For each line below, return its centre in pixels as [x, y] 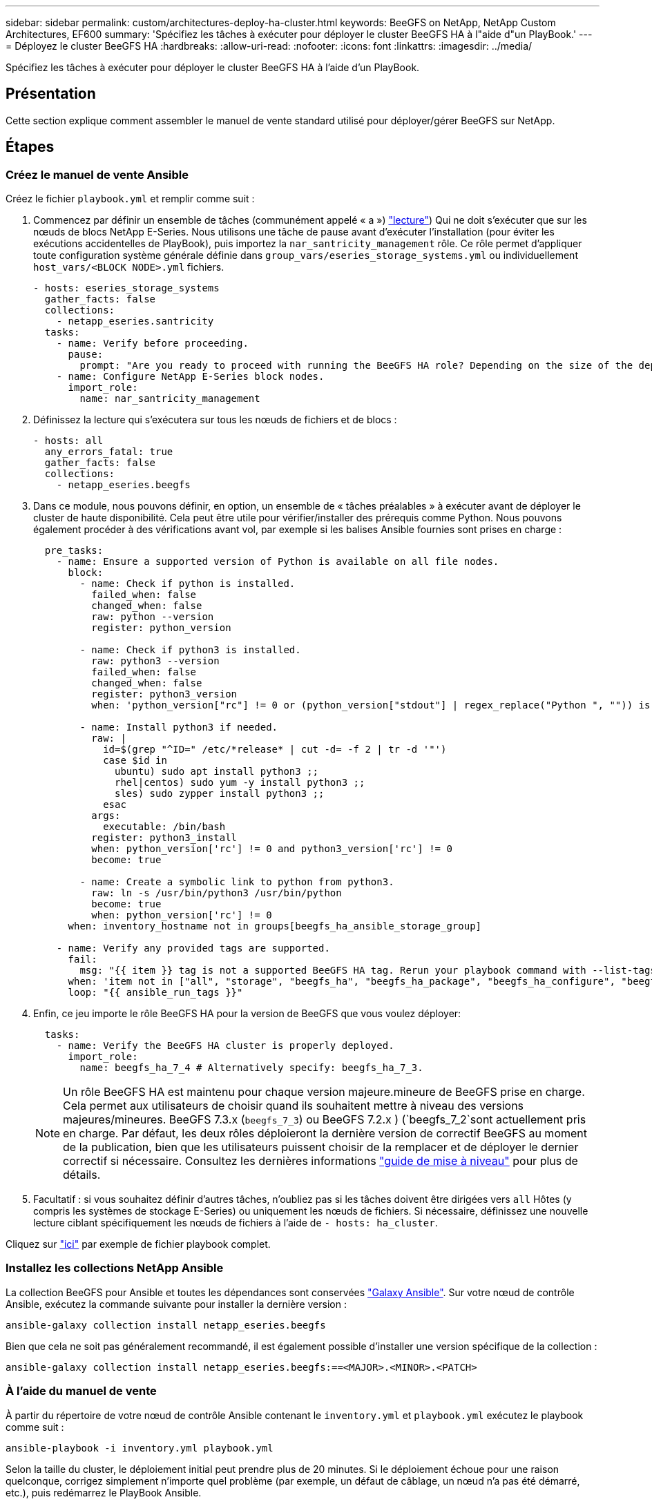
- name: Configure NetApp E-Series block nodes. [190, 377]
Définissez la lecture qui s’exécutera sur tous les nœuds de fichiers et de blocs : [215, 420]
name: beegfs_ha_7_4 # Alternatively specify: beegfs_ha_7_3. [251, 1068]
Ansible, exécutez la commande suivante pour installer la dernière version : [176, 1304]
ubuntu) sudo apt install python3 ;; [217, 772]
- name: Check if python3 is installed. [190, 650]
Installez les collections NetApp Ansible [115, 1268]
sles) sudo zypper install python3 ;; [220, 794]
